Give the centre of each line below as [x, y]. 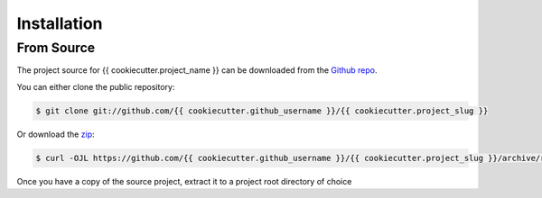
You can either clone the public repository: [96, 86]
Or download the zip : [56, 134]
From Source [56, 48]
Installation [60, 23]
